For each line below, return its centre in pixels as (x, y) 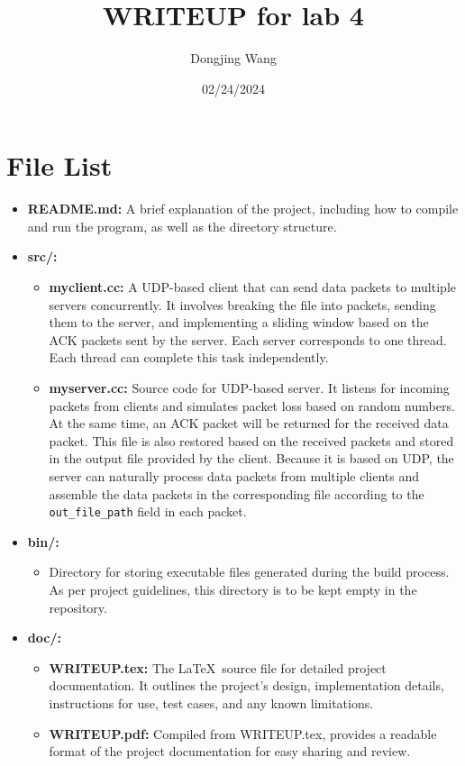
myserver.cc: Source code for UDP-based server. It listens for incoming (249, 388)
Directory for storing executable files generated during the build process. (249, 572)
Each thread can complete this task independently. (189, 357)
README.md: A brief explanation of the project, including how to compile (243, 209)
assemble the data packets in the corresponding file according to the (237, 493)
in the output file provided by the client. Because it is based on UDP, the (251, 458)
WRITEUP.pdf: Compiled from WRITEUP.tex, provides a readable (243, 733)
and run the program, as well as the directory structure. (182, 226)
